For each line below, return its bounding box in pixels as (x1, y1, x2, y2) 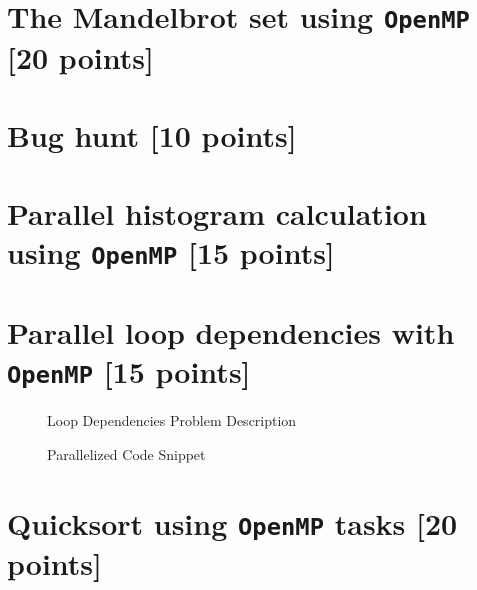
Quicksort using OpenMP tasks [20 (7, 502, 458, 543)
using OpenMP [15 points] (7, 232, 335, 273)
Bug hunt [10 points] (7, 114, 297, 155)
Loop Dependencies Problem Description (47, 410, 297, 431)
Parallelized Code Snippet (47, 443, 206, 464)
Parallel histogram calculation (7, 193, 427, 234)
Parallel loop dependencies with (7, 311, 455, 352)
